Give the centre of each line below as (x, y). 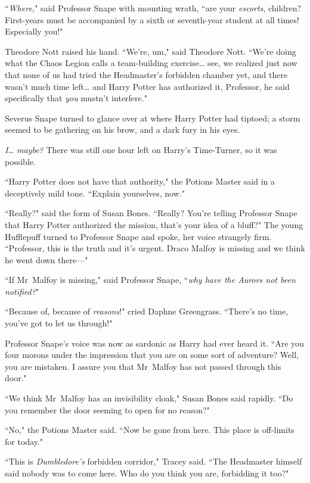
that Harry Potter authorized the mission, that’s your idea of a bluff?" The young (154, 224)
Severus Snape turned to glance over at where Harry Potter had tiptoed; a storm (153, 118)
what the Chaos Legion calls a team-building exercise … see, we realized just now (151, 63)
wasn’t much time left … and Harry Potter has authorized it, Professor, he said (147, 86)
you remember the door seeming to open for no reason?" (107, 409)
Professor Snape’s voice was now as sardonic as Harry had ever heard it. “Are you (154, 343)
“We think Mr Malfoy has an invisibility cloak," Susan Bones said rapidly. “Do (149, 398)
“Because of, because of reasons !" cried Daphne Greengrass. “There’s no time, (147, 311)
